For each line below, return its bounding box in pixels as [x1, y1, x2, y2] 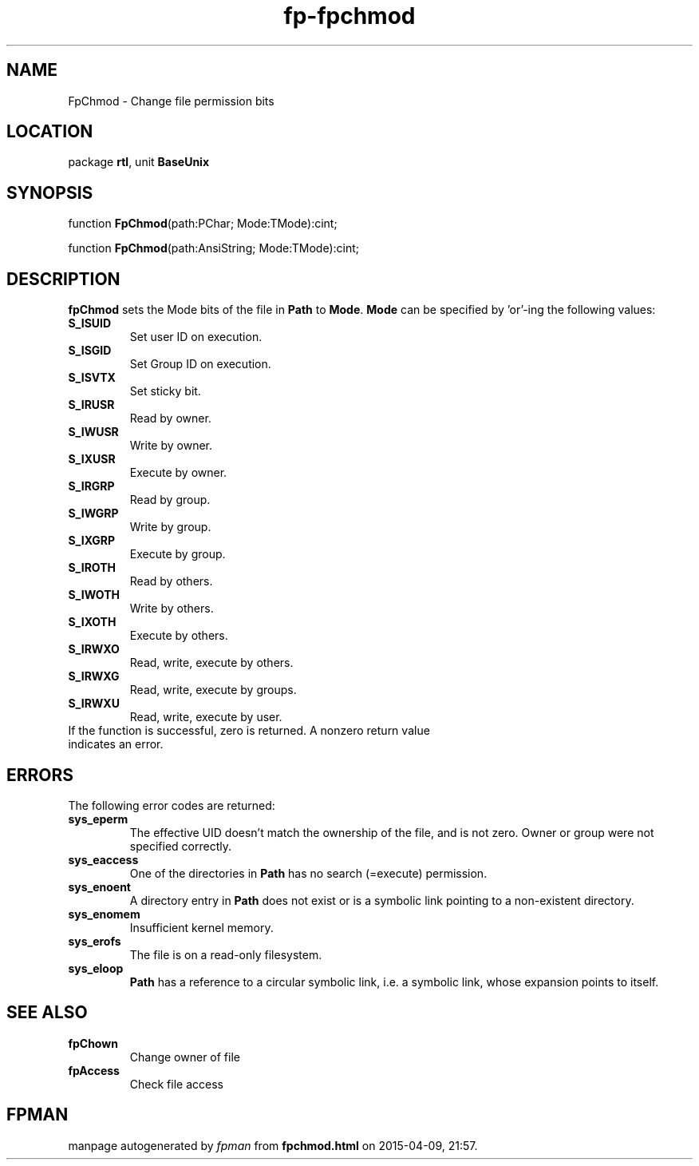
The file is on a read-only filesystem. [129, 947, 322, 962]
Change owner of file [129, 1049, 240, 1064]
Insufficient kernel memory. [129, 920, 274, 934]
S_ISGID [68, 343, 112, 358]
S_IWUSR [68, 425, 119, 439]
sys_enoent [68, 879, 131, 894]
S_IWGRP [68, 506, 119, 521]
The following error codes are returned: [68, 798, 275, 812]
